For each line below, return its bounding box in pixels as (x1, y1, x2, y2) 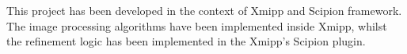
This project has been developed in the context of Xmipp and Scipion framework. (6, 2, 402, 18)
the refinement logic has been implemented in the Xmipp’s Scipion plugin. (6, 33, 366, 49)
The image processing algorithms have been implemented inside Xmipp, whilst (6, 17, 387, 34)
